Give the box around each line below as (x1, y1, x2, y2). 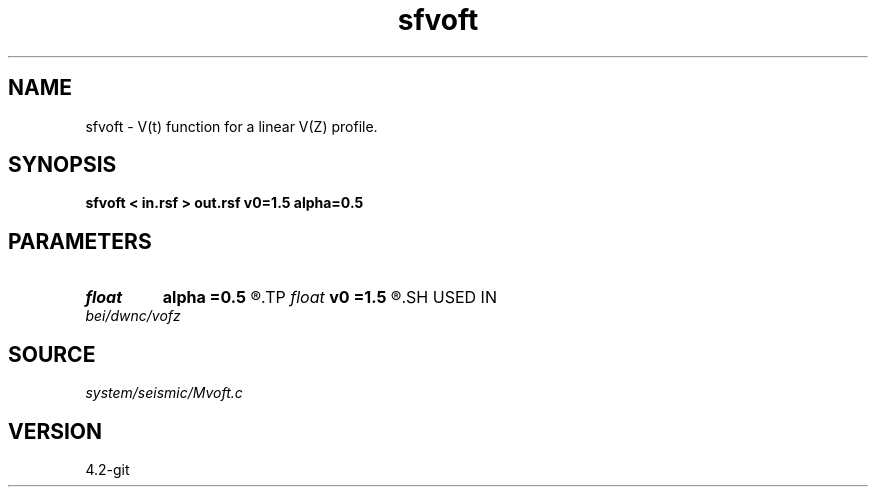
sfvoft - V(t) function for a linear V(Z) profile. (85, 117, 378, 135)
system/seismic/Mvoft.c (85, 384, 243, 402)
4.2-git (85, 460, 130, 478)
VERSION (8, 418, 103, 444)
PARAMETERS (8, 228, 152, 254)
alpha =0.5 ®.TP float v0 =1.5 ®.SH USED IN (162, 287, 497, 308)
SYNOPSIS (8, 152, 117, 178)
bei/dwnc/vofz (85, 307, 181, 325)
